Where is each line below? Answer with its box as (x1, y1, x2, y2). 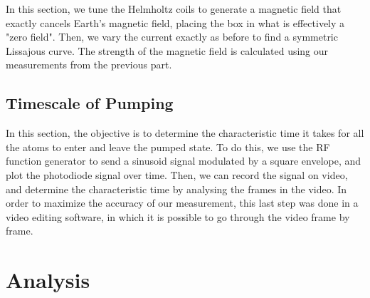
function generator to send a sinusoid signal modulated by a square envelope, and (6, 153, 361, 168)
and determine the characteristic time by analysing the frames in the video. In (6, 181, 347, 196)
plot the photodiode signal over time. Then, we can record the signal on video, (6, 167, 348, 182)
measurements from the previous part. (6, 57, 172, 72)
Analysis (6, 265, 90, 294)
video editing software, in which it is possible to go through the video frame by (6, 209, 350, 224)
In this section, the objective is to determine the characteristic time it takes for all (6, 125, 364, 140)
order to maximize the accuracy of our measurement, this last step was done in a (6, 195, 359, 210)
